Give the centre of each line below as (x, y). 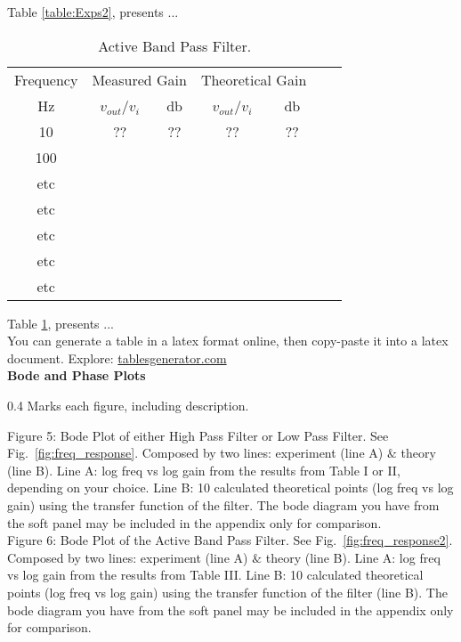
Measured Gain (139, 79)
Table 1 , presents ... (61, 323)
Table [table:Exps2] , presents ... (93, 12)
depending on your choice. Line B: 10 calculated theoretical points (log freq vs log (230, 488)
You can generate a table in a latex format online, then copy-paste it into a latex (228, 341)
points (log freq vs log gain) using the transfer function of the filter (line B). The (227, 592)
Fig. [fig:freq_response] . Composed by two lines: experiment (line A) (195, 453)
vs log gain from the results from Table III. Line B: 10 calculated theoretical (215, 575)
